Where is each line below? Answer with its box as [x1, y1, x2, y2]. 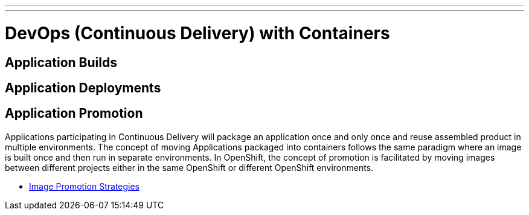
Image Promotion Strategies [29, 181, 140, 191]
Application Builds [5, 54, 117, 70]
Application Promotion [5, 106, 143, 121]
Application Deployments [5, 80, 161, 95]
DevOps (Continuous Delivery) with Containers [5, 22, 390, 43]
